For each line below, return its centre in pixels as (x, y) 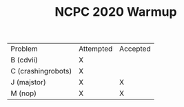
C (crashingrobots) (41, 71)
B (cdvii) (24, 60)
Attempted (95, 49)
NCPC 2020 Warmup (116, 12)
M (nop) (24, 93)
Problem (24, 49)
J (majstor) (28, 82)
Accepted (135, 49)
